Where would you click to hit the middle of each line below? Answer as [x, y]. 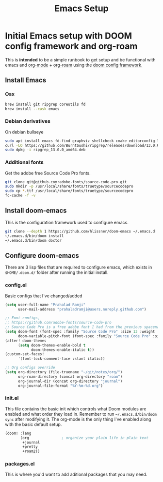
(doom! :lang [18, 433]
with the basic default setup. [33, 424]
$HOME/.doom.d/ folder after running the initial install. [57, 272]
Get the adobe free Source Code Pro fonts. [48, 173]
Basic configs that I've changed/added [44, 296]
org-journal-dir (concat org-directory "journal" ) [70, 381]
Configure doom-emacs [42, 256]
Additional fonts [24, 162]
